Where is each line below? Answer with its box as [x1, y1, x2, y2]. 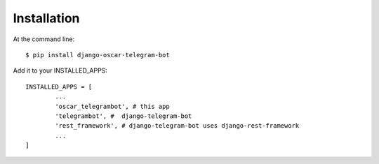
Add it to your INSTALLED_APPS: [13, 66, 108, 75]
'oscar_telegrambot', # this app [55, 102, 170, 110]
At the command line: [13, 35, 75, 43]
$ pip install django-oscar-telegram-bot [25, 51, 170, 59]
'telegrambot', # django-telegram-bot [55, 112, 192, 120]
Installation [13, 10, 80, 26]
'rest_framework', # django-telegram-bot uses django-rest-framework [55, 122, 300, 130]
